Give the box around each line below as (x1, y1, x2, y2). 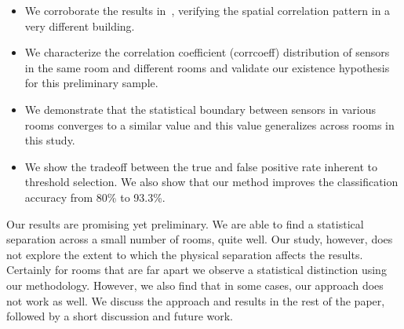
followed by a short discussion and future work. (6, 308, 234, 324)
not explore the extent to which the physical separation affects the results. (6, 246, 363, 262)
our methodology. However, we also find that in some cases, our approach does (6, 276, 384, 293)
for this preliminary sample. (24, 75, 158, 91)
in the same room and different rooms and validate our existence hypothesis (24, 59, 390, 75)
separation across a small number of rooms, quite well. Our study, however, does (6, 231, 393, 247)
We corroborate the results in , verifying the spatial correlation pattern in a (24, 2, 391, 18)
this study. (24, 132, 75, 148)
